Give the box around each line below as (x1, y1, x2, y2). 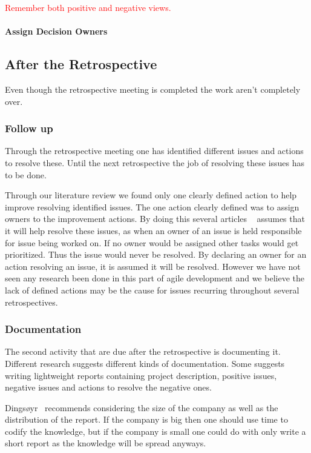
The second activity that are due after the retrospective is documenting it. (5, 345, 281, 358)
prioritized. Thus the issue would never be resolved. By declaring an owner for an (5, 248, 307, 261)
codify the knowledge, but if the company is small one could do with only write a (5, 424, 306, 437)
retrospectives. (5, 295, 58, 308)
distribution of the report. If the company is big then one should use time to (5, 413, 288, 426)
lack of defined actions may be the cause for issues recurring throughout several (5, 283, 300, 296)
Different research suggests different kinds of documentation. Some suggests (5, 357, 285, 369)
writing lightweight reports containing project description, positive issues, (5, 369, 277, 381)
